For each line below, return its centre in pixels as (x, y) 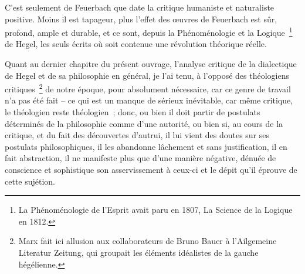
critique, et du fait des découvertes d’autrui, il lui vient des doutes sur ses (137, 135)
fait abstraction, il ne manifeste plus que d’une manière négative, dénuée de (140, 158)
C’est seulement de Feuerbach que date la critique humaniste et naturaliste (140, 7)
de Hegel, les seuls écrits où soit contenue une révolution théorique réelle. (136, 44)
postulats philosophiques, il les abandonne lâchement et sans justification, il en (146, 146)
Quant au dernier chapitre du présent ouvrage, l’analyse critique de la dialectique (151, 64)
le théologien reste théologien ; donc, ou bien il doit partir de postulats (133, 112)
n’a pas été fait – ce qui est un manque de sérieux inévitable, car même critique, (149, 100)
